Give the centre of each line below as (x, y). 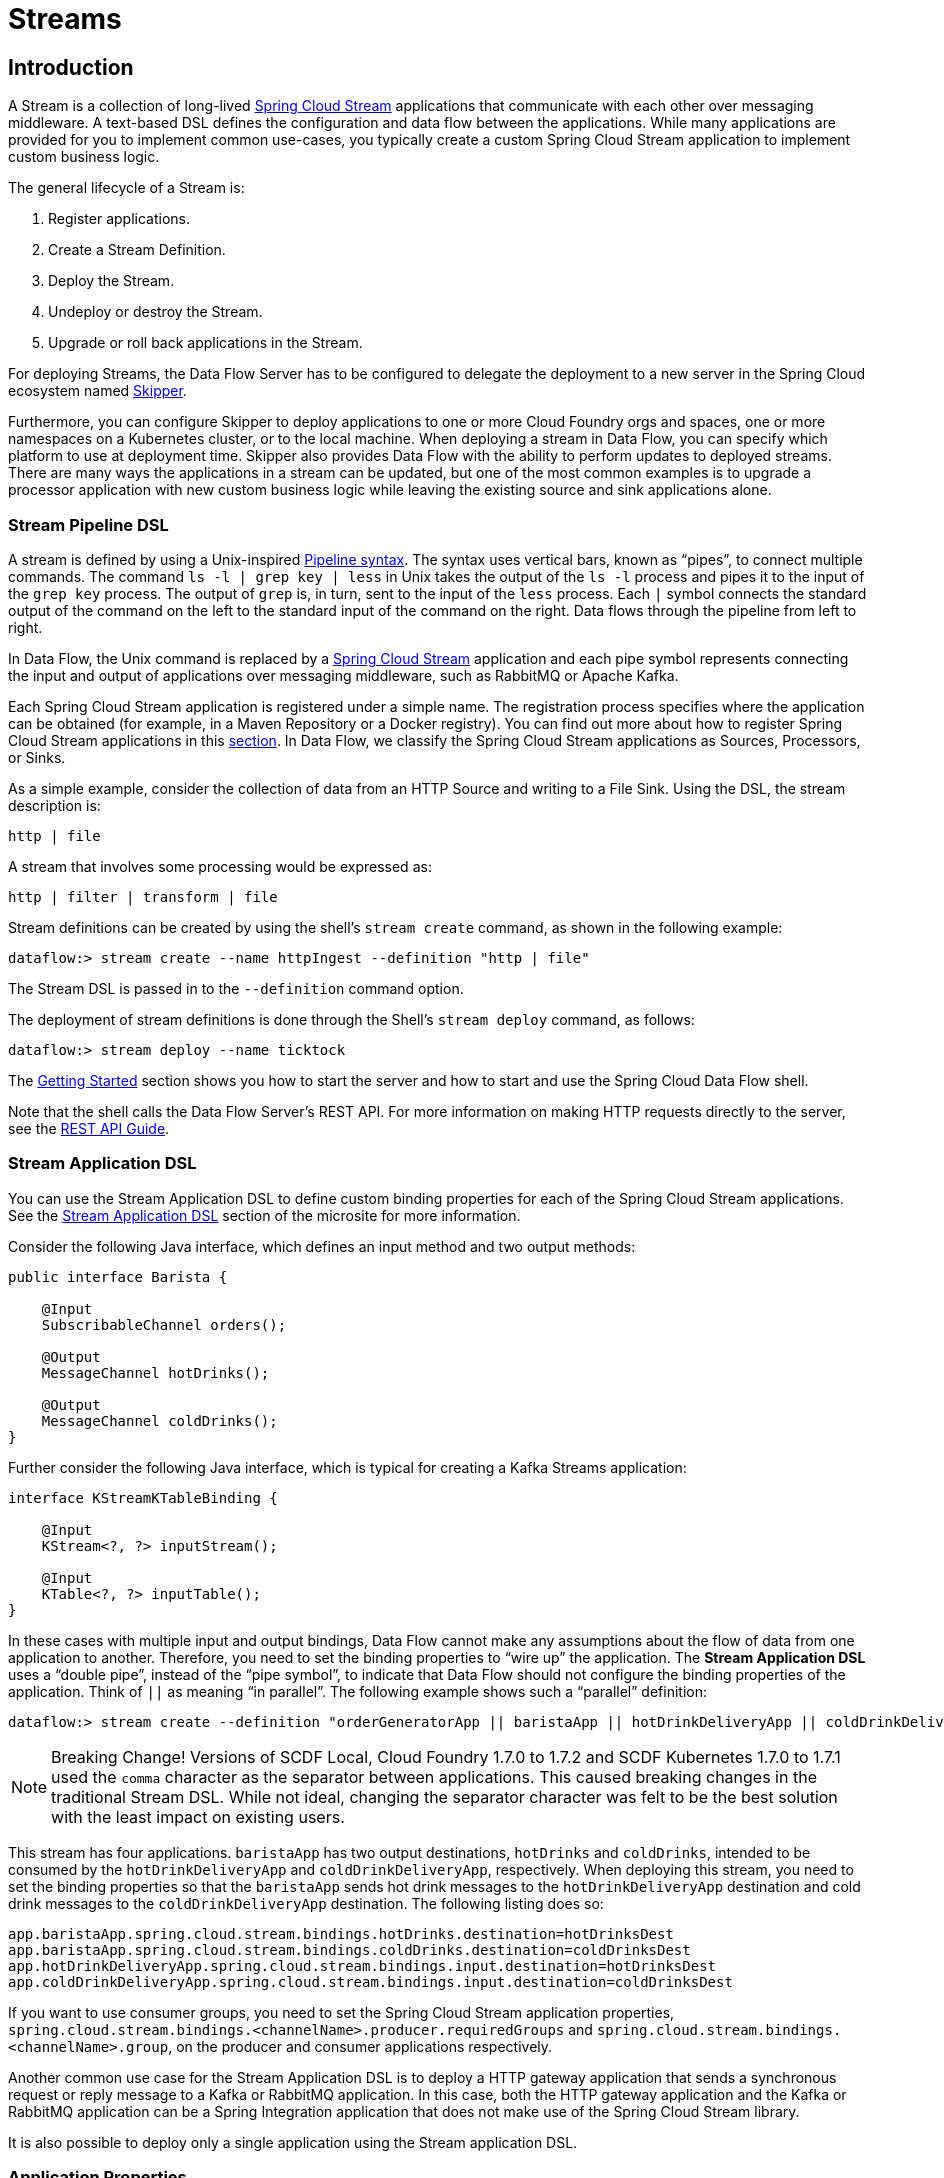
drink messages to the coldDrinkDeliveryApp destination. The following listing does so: (306, 1903)
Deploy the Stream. (111, 281)
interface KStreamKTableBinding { (143, 1497)
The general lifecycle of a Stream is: (126, 188)
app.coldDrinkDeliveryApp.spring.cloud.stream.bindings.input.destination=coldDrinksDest (370, 1981)
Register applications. (119, 219)
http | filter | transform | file (143, 896)
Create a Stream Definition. (137, 250)
